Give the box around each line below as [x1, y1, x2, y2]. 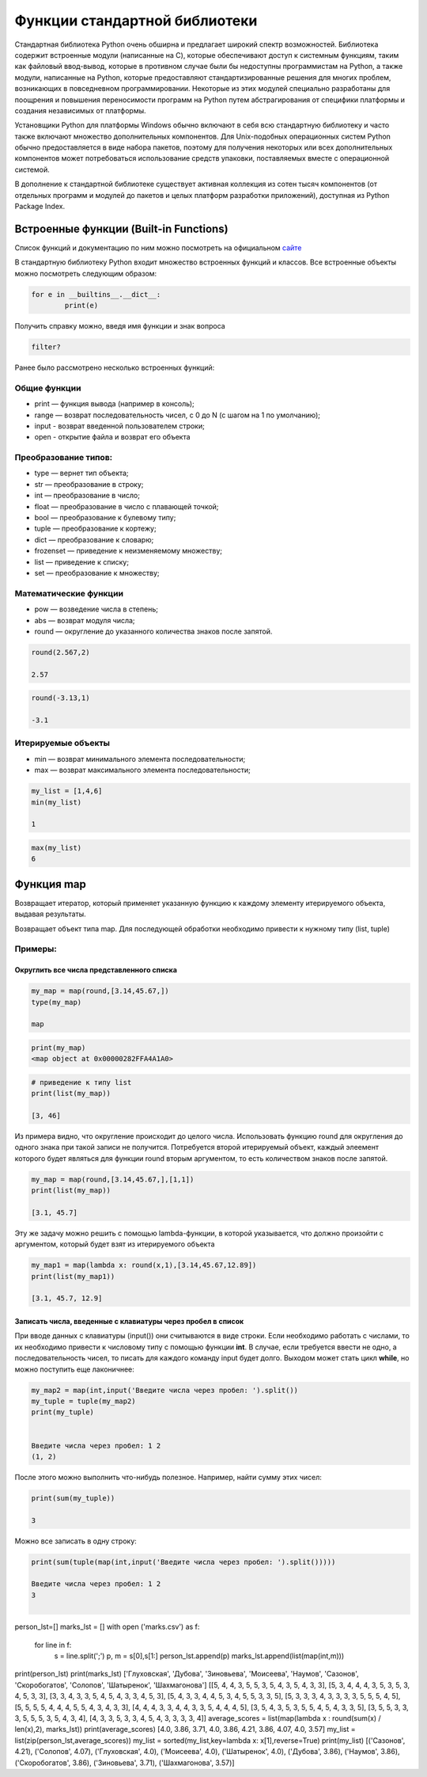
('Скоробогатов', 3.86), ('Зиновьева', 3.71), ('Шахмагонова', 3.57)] [14, 1758, 235, 1767]
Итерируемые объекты [14, 737, 111, 748]
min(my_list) [31, 797, 82, 807]
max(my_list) [31, 843, 82, 852]
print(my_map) [31, 1043, 86, 1052]
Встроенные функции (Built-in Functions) [14, 222, 229, 235]
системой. [14, 165, 51, 174]
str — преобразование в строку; [34, 479, 144, 489]
